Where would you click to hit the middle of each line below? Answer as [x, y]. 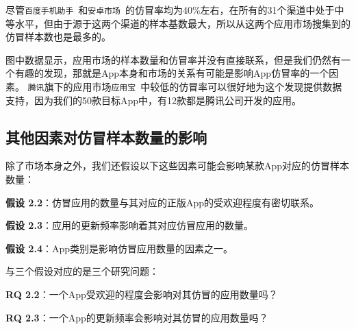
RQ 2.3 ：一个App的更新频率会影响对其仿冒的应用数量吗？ [137, 317]
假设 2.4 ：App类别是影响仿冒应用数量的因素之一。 [119, 248]
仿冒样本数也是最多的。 [58, 37]
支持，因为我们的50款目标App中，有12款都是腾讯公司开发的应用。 [154, 100]
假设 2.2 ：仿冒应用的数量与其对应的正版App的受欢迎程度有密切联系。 [163, 202]
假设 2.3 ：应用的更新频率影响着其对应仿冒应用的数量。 [129, 225]
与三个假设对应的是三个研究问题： [82, 271]
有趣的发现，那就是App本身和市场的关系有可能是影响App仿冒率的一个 [172, 73]
